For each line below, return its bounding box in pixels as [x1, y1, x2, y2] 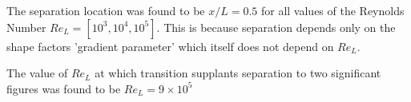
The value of [6, 65, 68, 81]
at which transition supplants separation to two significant [95, 65, 381, 81]
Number [6, 18, 46, 35]
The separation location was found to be [6, 2, 205, 18]
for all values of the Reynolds [260, 2, 405, 18]
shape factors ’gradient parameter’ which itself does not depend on [6, 37, 334, 54]
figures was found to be [6, 80, 121, 96]
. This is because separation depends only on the [156, 18, 396, 35]
